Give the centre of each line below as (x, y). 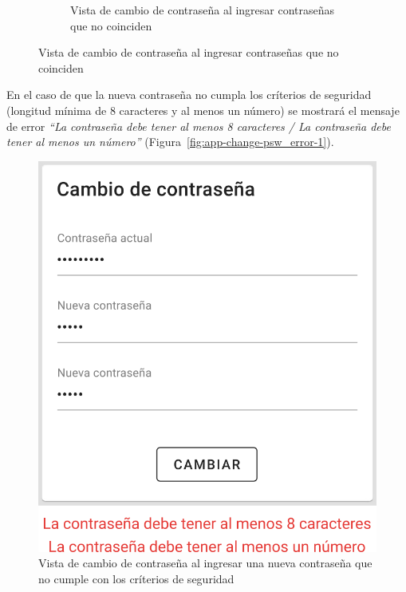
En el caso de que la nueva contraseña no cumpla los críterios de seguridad (189, 95)
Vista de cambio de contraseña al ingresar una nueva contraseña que (205, 563)
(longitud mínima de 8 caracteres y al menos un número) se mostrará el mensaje (203, 110)
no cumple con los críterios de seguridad (136, 578)
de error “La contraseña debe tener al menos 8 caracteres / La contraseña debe (199, 126)
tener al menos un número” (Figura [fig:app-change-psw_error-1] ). (170, 142)
